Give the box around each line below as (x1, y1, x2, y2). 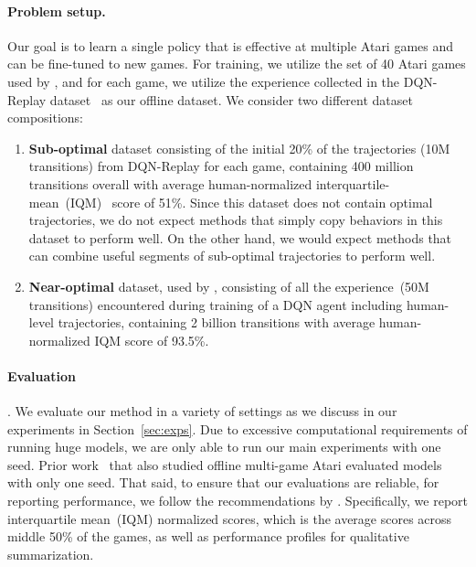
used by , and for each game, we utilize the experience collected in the (7, 71, 400, 91)
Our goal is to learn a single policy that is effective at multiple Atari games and (7, 36, 454, 55)
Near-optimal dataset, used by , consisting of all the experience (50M (28, 276, 429, 295)
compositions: (7, 108, 83, 127)
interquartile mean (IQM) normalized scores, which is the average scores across (7, 508, 452, 528)
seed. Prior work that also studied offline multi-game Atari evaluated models (7, 455, 442, 474)
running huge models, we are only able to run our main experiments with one (7, 437, 441, 456)
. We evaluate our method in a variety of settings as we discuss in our (7, 401, 397, 421)
